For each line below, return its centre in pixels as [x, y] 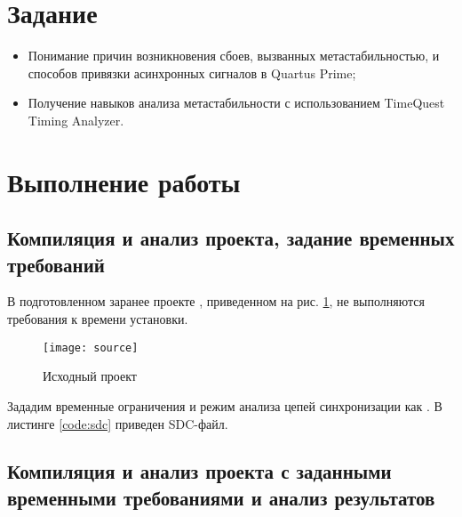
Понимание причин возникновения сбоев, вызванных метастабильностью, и [234, 56]
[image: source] [91, 347]
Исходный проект [90, 376]
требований [56, 264]
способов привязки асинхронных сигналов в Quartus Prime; [192, 73]
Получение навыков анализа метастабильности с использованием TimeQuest [236, 103]
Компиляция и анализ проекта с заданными [199, 471]
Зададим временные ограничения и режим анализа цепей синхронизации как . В [225, 405]
